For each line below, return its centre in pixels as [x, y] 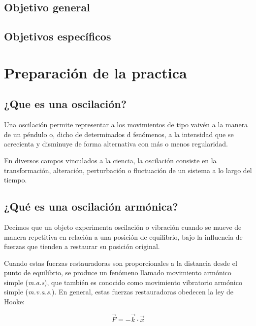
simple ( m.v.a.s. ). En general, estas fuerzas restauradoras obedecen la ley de [119, 292]
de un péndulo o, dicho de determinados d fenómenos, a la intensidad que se [119, 134]
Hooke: [14, 302]
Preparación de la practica [96, 72]
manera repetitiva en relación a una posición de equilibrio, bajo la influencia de [123, 236]
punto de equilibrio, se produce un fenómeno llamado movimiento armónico [118, 272]
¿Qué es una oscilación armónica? [91, 206]
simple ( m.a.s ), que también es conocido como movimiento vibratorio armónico [123, 282]
